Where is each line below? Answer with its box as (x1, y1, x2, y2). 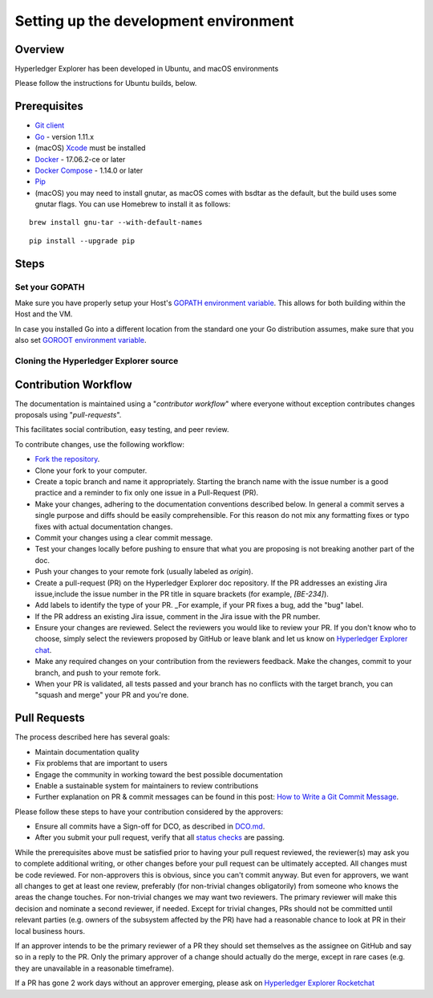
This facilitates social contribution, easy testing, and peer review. (14, 425, 229, 434)
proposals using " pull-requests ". (14, 410, 122, 420)
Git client (34, 120, 65, 130)
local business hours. (14, 926, 86, 935)
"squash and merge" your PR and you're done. (34, 690, 189, 700)
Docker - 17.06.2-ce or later (34, 154, 126, 164)
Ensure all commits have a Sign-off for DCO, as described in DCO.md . (34, 821, 265, 831)
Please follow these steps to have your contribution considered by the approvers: (14, 807, 284, 817)
